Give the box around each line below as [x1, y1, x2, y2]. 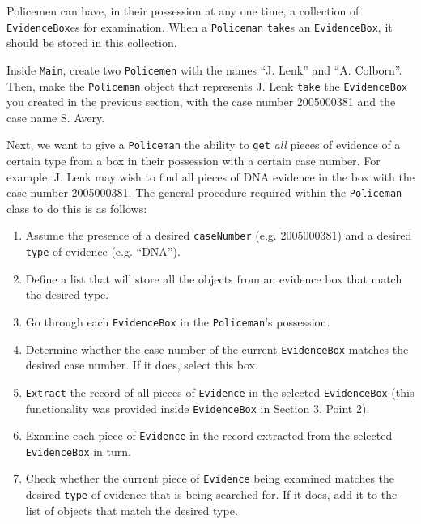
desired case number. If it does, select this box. [25, 356, 258, 373]
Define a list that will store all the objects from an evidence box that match [25, 270, 402, 287]
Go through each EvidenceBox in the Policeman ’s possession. [25, 313, 330, 330]
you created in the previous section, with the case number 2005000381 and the [6, 93, 396, 110]
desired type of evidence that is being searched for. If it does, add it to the [25, 486, 398, 503]
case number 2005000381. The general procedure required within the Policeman [6, 184, 402, 201]
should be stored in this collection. [6, 34, 177, 51]
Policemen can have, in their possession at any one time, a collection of [6, 2, 359, 19]
